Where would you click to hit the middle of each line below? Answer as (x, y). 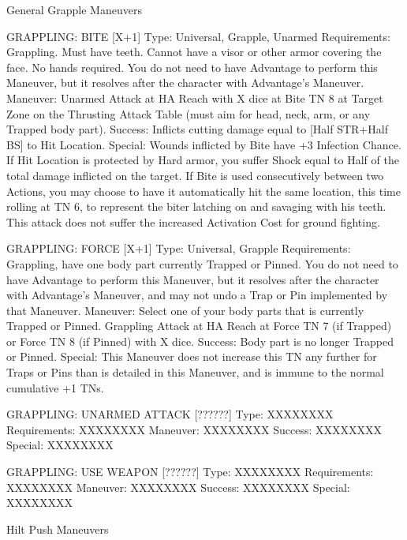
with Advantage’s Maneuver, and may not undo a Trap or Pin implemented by (197, 295)
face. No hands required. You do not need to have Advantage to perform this (192, 67)
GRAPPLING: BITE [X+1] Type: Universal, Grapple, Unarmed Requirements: (198, 36)
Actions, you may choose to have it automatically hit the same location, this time (203, 191)
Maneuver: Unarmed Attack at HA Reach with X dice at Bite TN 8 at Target (195, 97)
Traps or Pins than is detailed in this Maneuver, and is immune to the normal (195, 372)
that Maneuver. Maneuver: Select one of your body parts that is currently (185, 310)
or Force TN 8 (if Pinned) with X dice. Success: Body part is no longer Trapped (200, 341)
